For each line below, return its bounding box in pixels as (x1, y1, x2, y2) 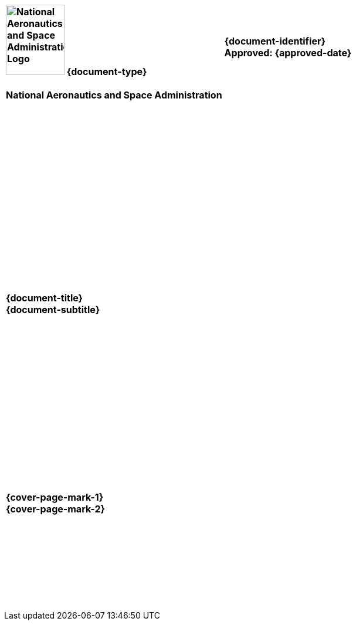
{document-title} (6, 292, 83, 304)
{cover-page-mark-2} (6, 503, 105, 515)
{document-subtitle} (6, 304, 100, 315)
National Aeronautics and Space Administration (6, 89, 222, 101)
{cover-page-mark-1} (6, 491, 104, 503)
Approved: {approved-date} (224, 47, 352, 59)
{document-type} (66, 66, 147, 77)
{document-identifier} (224, 35, 326, 47)
